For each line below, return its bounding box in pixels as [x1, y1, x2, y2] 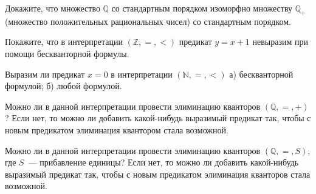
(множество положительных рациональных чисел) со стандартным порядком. [5, 15, 291, 27]
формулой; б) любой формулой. [5, 79, 122, 92]
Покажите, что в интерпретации [5, 35, 123, 48]
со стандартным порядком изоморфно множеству [111, 2, 293, 14]
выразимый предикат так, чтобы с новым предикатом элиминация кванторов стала [5, 167, 311, 180]
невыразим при [252, 35, 308, 48]
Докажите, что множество [5, 2, 100, 14]
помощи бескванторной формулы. [5, 47, 129, 59]
